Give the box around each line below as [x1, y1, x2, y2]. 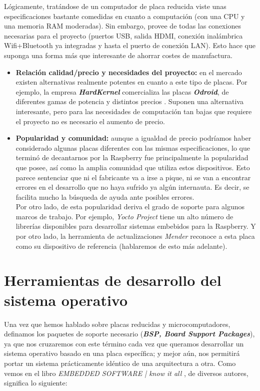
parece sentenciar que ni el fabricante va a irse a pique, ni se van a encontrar [15, 172, 251, 182]
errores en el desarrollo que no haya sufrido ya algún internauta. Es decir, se [15, 182, 249, 192]
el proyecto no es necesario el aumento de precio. [15, 116, 165, 126]
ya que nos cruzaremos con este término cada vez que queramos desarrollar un [4, 338, 244, 348]
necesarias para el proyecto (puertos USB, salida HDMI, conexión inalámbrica [4, 30, 243, 41]
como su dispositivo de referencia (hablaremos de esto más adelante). [15, 240, 227, 251]
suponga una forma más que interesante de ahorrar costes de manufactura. [4, 50, 232, 60]
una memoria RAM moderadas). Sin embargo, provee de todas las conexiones [4, 21, 241, 31]
